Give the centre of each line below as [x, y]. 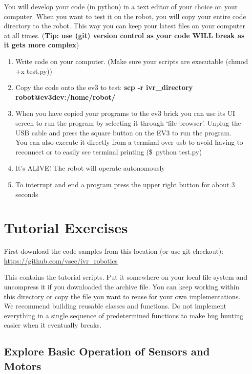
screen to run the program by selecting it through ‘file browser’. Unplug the [128, 122]
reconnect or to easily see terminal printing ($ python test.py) [109, 151]
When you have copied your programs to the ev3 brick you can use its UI [125, 113]
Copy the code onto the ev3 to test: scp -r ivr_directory [104, 87]
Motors [22, 365]
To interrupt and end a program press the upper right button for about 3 [125, 184]
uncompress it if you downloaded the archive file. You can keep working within [122, 286]
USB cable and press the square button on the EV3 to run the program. [124, 132]
